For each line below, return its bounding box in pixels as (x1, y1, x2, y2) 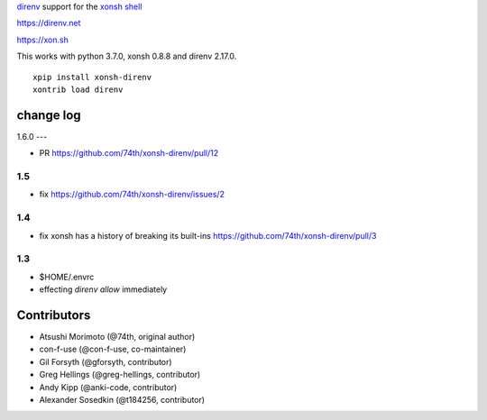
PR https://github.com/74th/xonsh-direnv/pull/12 (39, 148, 219, 159)
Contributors (16, 307, 91, 323)
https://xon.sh (16, 34, 69, 45)
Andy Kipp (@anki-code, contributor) (39, 381, 178, 392)
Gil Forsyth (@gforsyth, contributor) (39, 356, 172, 367)
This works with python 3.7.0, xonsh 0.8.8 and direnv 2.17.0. (16, 50, 237, 62)
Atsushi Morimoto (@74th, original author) (39, 331, 196, 342)
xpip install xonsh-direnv (32, 72, 152, 82)
